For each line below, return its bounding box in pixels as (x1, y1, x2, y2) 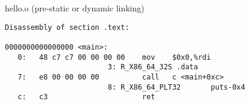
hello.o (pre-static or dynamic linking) (5, 2, 144, 14)
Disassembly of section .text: (5, 23, 129, 32)
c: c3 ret (17, 93, 155, 102)
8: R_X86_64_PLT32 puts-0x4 (107, 82, 245, 91)
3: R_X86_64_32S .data (107, 63, 198, 72)
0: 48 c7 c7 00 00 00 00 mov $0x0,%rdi (17, 53, 211, 62)
